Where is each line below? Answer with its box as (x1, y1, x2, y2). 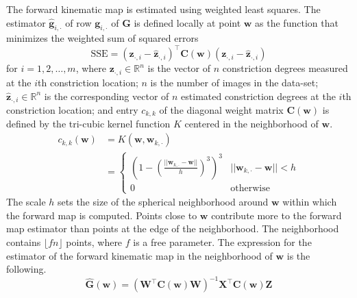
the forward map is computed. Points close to (6, 208, 197, 222)
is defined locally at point (134, 15, 241, 29)
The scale (6, 195, 46, 209)
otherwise (230, 183, 270, 193)
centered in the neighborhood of (184, 116, 319, 131)
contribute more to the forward (211, 208, 342, 222)
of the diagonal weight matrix (159, 102, 284, 116)
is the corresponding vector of (44, 88, 169, 103)
